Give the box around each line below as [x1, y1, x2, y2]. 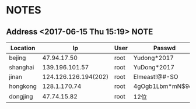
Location [10, 44, 36, 52]
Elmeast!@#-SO [133, 73, 179, 80]
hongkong [9, 82, 37, 90]
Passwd [153, 44, 176, 52]
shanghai [9, 64, 34, 71]
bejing [9, 54, 26, 62]
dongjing [9, 93, 33, 100]
